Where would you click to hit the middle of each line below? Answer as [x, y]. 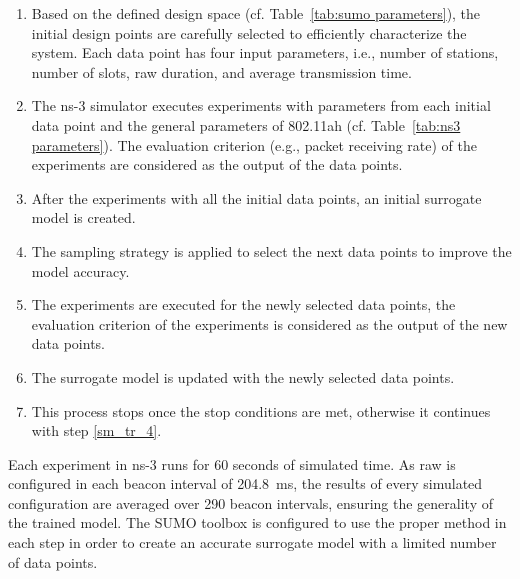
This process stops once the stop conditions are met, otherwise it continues [261, 410]
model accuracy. [80, 270]
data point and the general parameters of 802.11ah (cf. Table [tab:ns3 [246, 124]
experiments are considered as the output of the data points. [217, 164]
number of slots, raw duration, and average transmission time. [221, 71]
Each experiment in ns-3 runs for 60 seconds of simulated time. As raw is [232, 463]
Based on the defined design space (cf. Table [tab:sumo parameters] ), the [256, 13]
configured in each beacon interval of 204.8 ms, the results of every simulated [245, 483]
